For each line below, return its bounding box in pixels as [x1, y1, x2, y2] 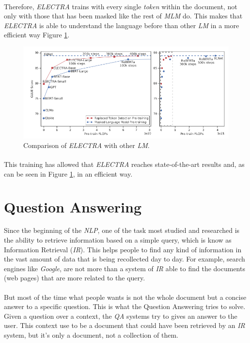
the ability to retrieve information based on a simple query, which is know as [4, 234, 232, 245]
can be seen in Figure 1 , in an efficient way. [4, 168, 133, 179]
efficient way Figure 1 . [4, 30, 70, 40]
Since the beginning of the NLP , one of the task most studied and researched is [4, 225, 240, 235]
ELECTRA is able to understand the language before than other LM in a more [4, 20, 239, 30]
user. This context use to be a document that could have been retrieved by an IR [4, 320, 245, 330]
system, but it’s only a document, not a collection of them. [4, 329, 178, 340]
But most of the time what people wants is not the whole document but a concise [4, 292, 247, 302]
